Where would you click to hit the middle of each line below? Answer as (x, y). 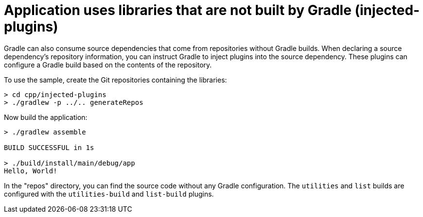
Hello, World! (31, 171)
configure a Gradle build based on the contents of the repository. (108, 65)
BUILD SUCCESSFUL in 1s (49, 147)
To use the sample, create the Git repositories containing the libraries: (115, 80)
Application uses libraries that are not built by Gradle (178, 10)
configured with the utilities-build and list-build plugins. (109, 194)
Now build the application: (46, 117)
